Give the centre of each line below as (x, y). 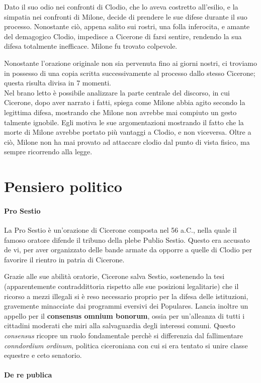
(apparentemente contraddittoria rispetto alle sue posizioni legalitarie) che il (121, 286)
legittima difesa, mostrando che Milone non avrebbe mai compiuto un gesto (120, 112)
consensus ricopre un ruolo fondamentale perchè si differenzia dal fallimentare (124, 336)
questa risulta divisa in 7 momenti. (58, 83)
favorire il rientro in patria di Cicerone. (64, 259)
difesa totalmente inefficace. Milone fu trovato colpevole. (91, 46)
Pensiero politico (63, 186)
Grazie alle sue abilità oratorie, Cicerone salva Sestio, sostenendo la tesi (114, 276)
